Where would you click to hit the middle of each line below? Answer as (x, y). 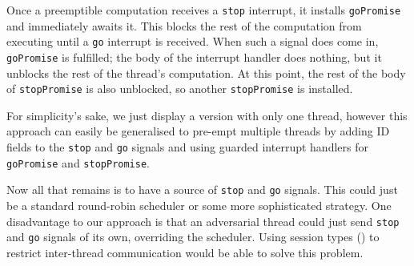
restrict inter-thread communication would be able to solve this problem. (185, 252)
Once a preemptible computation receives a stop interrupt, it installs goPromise (204, 10)
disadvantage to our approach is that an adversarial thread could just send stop (203, 221)
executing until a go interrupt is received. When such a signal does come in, (193, 41)
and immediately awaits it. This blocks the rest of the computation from (184, 25)
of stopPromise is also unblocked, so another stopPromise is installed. (180, 89)
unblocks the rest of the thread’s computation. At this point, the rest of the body (206, 73)
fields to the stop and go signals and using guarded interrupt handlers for (187, 147)
